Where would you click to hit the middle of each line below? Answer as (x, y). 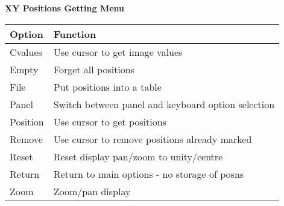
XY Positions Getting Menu (65, 8)
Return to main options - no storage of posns (149, 174)
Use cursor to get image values (118, 52)
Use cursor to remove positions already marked (153, 139)
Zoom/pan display (92, 191)
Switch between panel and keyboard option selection (164, 104)
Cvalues (26, 52)
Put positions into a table (107, 86)
